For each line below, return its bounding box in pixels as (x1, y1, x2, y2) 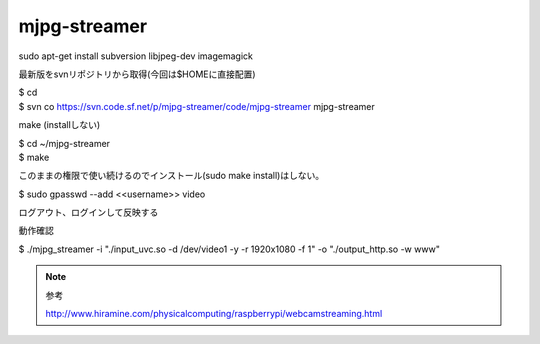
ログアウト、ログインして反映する (18, 206, 159, 219)
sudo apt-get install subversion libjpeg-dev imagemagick (18, 50, 254, 62)
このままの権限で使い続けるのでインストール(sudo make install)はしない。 (18, 170, 325, 182)
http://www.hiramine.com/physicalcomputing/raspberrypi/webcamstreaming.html (45, 308, 383, 320)
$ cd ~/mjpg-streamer (18, 137, 110, 149)
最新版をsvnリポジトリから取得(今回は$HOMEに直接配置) (18, 68, 256, 80)
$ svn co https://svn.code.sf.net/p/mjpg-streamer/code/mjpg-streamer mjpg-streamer (18, 100, 375, 112)
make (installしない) (18, 119, 101, 131)
